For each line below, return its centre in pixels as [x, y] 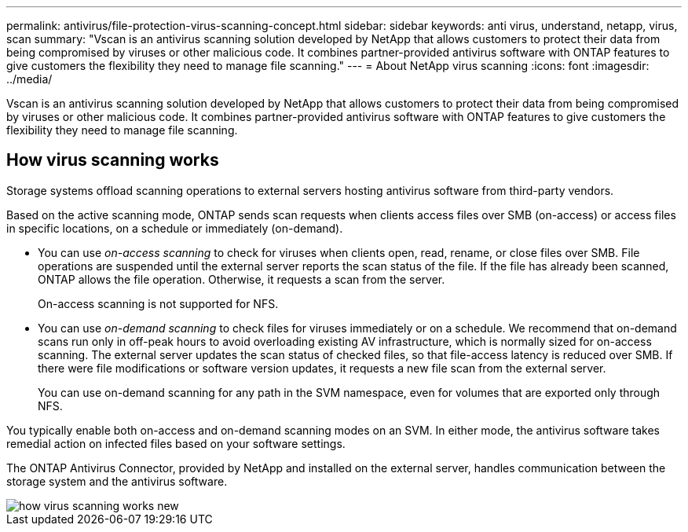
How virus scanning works [113, 160]
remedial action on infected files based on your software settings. [176, 443]
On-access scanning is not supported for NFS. [158, 303]
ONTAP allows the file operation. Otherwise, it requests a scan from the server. [242, 279]
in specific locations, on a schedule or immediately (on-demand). [175, 228]
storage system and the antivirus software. [117, 481]
